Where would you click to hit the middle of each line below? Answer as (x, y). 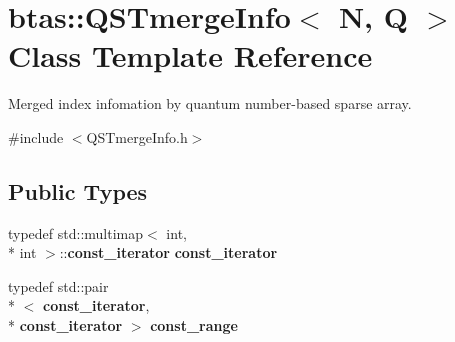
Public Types (78, 190)
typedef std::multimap (76, 232)
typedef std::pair (58, 285)
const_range (194, 325)
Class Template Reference (190, 55)
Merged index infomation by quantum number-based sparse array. (210, 103)
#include (36, 136)
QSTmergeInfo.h (137, 136)
